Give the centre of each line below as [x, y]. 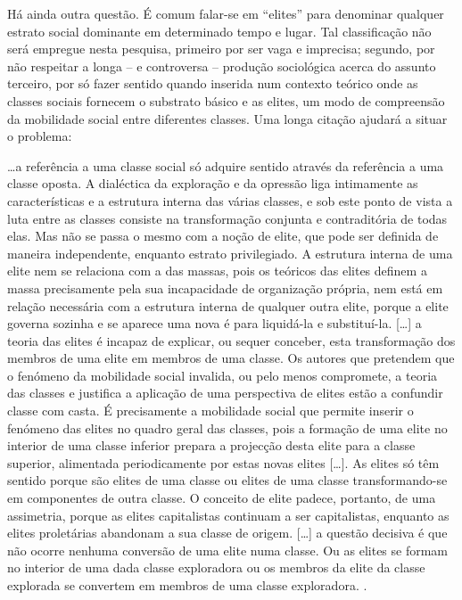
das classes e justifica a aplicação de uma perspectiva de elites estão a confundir [225, 393]
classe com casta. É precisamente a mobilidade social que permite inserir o [210, 411]
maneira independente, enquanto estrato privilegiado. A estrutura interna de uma [230, 253]
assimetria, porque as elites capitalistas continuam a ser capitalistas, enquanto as [228, 515]
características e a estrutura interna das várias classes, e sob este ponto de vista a [230, 200]
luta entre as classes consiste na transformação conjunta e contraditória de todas [227, 218]
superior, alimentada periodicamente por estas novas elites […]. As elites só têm [223, 462]
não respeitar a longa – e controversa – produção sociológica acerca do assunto [222, 66]
